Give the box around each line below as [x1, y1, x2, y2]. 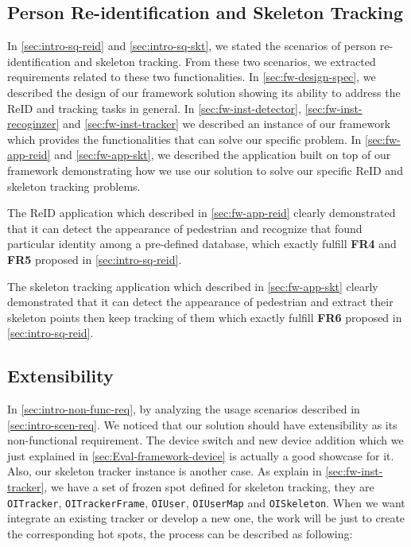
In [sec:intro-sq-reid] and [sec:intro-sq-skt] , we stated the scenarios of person [7, 37, 377, 54]
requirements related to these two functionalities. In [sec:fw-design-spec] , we [7, 68, 376, 85]
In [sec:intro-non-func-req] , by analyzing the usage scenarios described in [7, 401, 360, 417]
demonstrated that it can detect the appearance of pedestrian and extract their [7, 293, 394, 310]
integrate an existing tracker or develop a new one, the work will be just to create [7, 510, 405, 526]
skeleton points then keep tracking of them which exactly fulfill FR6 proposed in [7, 308, 402, 325]
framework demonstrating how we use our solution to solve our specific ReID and [7, 161, 403, 178]
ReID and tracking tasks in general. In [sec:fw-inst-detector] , [7, 99, 301, 116]
